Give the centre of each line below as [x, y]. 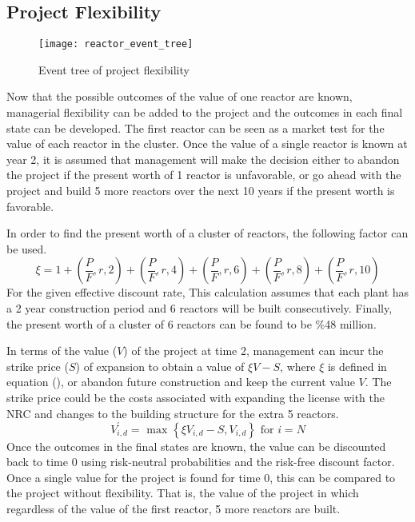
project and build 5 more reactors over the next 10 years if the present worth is [201, 191]
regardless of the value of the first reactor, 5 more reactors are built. [174, 509]
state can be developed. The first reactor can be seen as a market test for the [196, 128]
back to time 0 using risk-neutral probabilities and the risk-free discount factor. [201, 462]
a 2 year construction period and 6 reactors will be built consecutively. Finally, [200, 307]
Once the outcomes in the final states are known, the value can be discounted [196, 446]
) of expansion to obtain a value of [160, 366]
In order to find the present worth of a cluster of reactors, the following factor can [207, 233]
